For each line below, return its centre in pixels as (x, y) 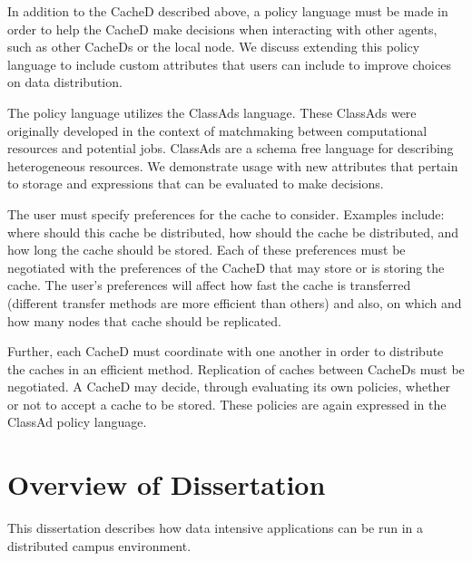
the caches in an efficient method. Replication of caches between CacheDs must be (236, 368)
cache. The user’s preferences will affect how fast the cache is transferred (209, 285)
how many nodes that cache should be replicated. (144, 320)
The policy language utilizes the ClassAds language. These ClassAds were (212, 112)
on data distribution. (65, 82)
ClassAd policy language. (77, 422)
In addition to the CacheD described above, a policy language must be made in (228, 11)
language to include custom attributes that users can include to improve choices (229, 64)
